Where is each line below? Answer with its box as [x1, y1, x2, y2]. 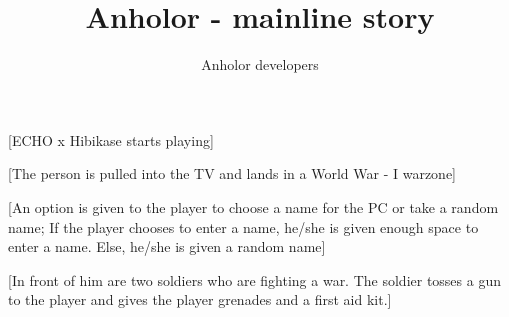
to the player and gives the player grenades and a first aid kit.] [8, 289, 392, 310]
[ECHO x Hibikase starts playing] [8, 129, 214, 150]
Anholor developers [201, 54, 319, 75]
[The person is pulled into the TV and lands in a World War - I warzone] [8, 163, 457, 184]
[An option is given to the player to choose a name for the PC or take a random [8, 196, 499, 217]
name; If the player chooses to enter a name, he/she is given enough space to [8, 216, 479, 237]
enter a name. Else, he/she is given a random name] [8, 236, 326, 257]
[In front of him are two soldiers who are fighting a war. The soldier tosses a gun [8, 269, 501, 290]
